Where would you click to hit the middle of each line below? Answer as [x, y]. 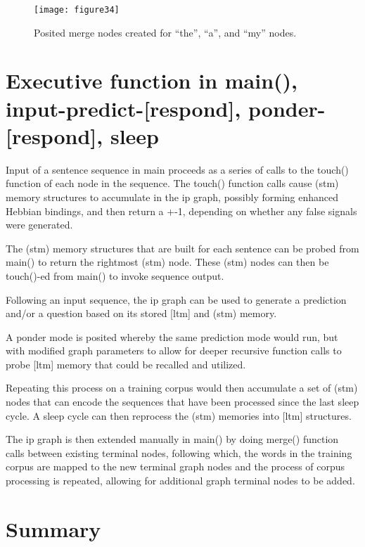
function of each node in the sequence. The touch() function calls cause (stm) [172, 183]
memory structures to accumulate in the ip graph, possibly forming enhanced [172, 197]
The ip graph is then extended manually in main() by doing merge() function [172, 439]
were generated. [39, 225]
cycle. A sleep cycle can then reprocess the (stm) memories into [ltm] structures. [179, 415]
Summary [53, 528]
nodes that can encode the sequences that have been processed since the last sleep [182, 402]
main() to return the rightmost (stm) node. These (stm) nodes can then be [167, 262]
